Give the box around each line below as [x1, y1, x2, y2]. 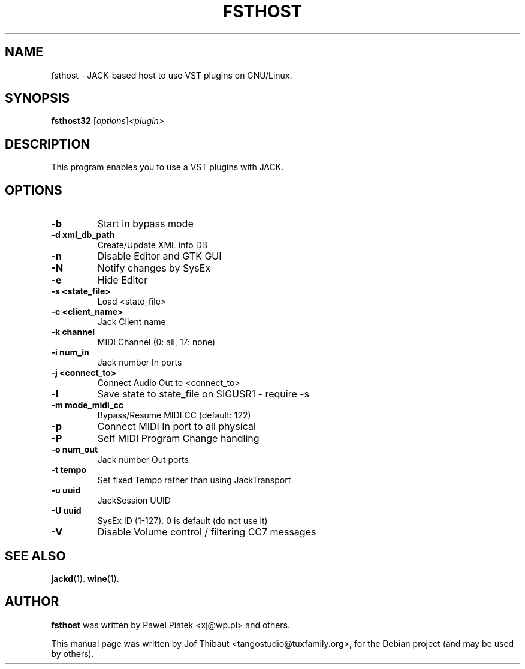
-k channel [51, 327, 95, 337]
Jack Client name [97, 317, 166, 327]
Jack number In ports [97, 357, 182, 368]
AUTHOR [5, 594, 59, 610]
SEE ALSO [5, 548, 66, 563]
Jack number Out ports [97, 454, 189, 465]
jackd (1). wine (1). [51, 573, 119, 584]
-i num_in [51, 347, 89, 358]
